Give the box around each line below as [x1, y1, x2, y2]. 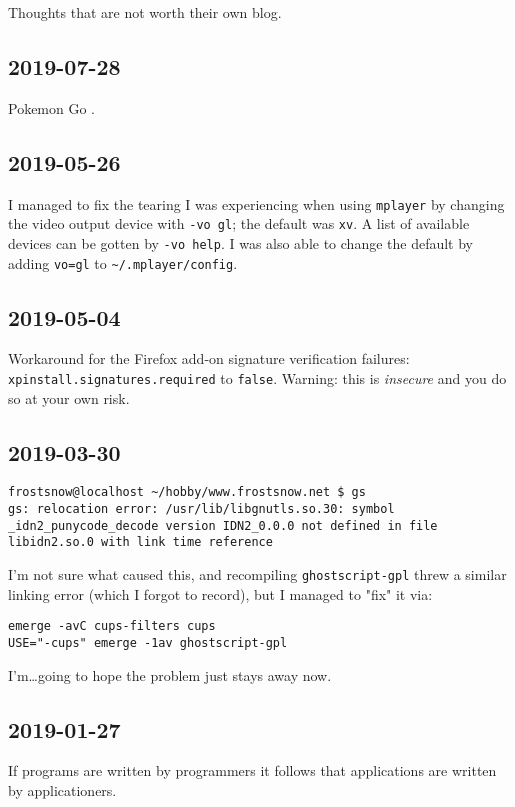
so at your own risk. [8, 387, 130, 408]
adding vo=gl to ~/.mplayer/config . [8, 252, 238, 273]
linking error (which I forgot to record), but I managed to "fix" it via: [8, 583, 433, 604]
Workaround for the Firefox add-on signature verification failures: [8, 348, 410, 369]
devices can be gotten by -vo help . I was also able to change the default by [8, 232, 474, 253]
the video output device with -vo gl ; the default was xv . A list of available [8, 213, 470, 234]
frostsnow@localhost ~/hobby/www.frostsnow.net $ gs [8, 485, 366, 500]
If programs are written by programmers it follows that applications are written [8, 760, 497, 781]
